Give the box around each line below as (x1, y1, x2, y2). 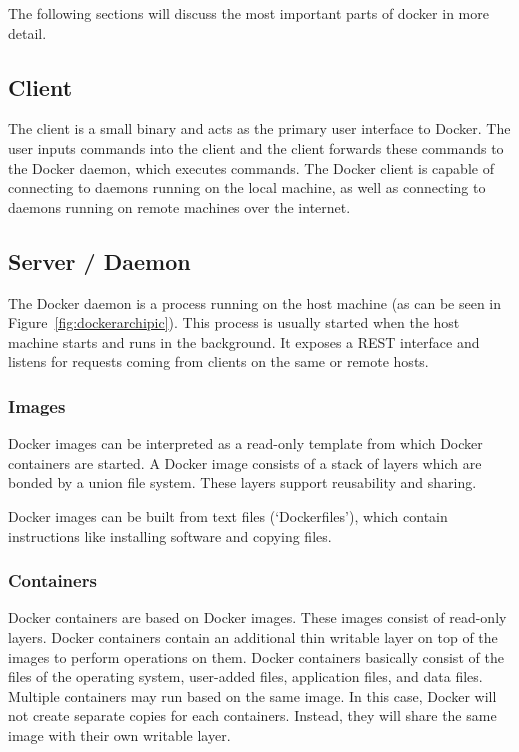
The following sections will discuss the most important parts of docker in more (8, 3, 489, 23)
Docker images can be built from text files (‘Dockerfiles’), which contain (8, 505, 448, 526)
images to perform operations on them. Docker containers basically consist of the (8, 646, 504, 667)
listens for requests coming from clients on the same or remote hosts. (8, 351, 429, 372)
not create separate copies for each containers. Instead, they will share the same (8, 705, 497, 726)
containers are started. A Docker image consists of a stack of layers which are (8, 452, 482, 473)
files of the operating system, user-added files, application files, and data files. (8, 666, 483, 687)
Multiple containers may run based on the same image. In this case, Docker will (8, 685, 497, 706)
